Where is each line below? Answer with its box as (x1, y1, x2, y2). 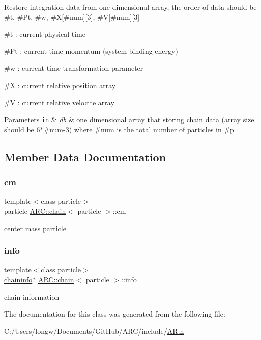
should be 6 (4, 124, 40, 134)
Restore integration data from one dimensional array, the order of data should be (4, 2, 257, 12)
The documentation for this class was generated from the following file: (4, 308, 225, 319)
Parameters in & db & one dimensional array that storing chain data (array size (4, 114, 254, 125)
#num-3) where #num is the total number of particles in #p (43, 124, 234, 134)
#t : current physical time (4, 29, 85, 39)
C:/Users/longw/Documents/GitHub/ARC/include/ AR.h (4, 325, 184, 336)
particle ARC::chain (4, 206, 66, 216)
